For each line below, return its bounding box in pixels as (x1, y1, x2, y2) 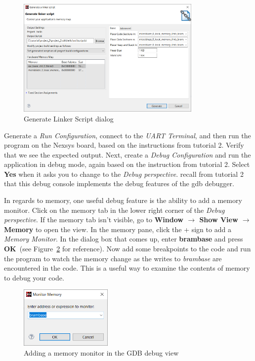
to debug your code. (4, 272, 64, 282)
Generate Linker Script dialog (24, 113, 114, 123)
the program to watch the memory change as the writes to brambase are (4, 253, 222, 263)
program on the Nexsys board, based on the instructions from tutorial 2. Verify (4, 140, 244, 150)
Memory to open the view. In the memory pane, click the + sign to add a (4, 224, 231, 234)
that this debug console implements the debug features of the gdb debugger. (4, 178, 234, 189)
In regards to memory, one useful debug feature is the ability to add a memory (4, 195, 242, 205)
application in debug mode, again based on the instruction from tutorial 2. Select (4, 159, 250, 169)
